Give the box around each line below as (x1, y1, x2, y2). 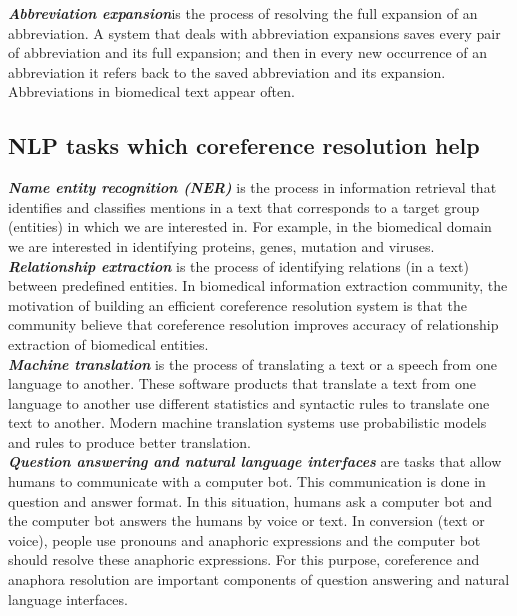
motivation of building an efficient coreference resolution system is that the (8, 294, 467, 315)
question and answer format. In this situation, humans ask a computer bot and (8, 490, 492, 511)
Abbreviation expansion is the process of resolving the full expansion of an (8, 3, 478, 23)
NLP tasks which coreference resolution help (8, 130, 480, 161)
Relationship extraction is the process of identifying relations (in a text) (8, 255, 469, 276)
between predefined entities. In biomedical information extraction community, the (8, 275, 508, 296)
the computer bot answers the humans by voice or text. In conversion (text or (8, 510, 485, 531)
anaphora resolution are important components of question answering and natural (8, 569, 510, 590)
